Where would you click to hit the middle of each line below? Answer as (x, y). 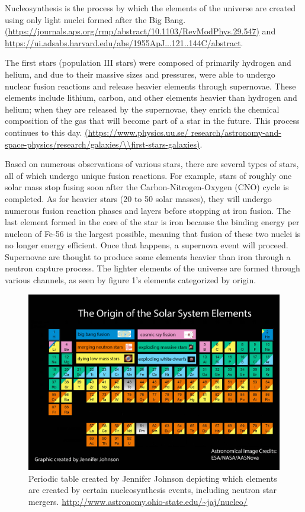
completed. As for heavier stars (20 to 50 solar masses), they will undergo (138, 198)
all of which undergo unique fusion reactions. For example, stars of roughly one (148, 175)
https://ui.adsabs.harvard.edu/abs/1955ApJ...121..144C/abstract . (124, 42)
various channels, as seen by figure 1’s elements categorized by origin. (131, 280)
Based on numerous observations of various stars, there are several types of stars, (152, 164)
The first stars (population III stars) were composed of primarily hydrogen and (148, 63)
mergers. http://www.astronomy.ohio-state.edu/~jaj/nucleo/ (138, 501)
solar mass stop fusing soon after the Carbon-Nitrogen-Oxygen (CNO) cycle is (147, 187)
